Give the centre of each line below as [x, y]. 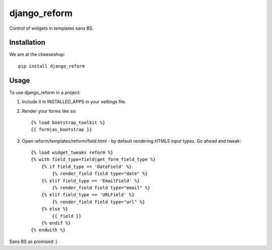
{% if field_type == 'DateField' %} [86, 167]
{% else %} [55, 209]
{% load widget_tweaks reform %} [72, 153]
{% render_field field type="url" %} [99, 202]
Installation [27, 43]
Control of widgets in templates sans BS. [51, 28]
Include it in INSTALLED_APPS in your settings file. [74, 102]
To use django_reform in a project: [45, 92]
